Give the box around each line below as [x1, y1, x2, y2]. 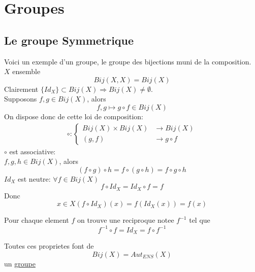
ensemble [12, 66, 41, 77]
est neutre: [18, 173, 51, 184]
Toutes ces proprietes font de [4, 240, 94, 251]
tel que [189, 215, 210, 225]
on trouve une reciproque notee [77, 215, 174, 225]
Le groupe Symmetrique [4, 32, 134, 48]
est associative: [9, 146, 56, 156]
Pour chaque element [4, 215, 69, 225]
